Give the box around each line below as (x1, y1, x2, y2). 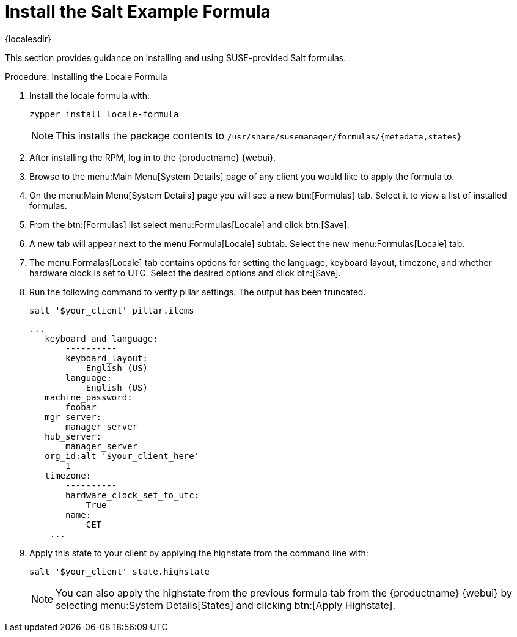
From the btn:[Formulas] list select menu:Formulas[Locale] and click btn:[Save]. (29, 219, 350, 230)
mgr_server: (45, 411, 102, 422)
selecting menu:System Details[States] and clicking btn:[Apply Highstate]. (56, 598, 396, 611)
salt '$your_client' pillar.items (29, 305, 194, 315)
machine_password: (45, 392, 133, 402)
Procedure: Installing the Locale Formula (5, 71, 167, 82)
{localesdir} (5, 33, 51, 44)
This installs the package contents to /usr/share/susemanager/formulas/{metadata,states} (56, 129, 462, 142)
